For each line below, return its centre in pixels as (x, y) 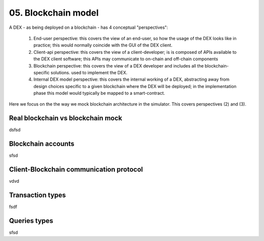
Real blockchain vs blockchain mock (66, 118)
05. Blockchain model (54, 13)
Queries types (31, 221)
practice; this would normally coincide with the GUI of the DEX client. (103, 45)
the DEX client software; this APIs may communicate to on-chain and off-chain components (126, 59)
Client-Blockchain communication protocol (76, 169)
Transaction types (37, 195)
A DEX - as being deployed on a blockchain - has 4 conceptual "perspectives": (88, 27)
